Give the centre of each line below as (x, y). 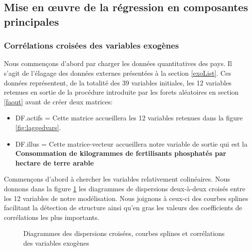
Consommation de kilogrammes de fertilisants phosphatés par (121, 153)
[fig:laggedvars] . (38, 127)
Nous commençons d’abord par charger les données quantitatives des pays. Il (118, 63)
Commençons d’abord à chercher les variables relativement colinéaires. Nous (117, 179)
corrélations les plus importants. (52, 217)
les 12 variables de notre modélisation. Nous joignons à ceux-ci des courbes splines (126, 198)
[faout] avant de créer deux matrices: (58, 101)
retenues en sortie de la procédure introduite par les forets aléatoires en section (121, 92)
